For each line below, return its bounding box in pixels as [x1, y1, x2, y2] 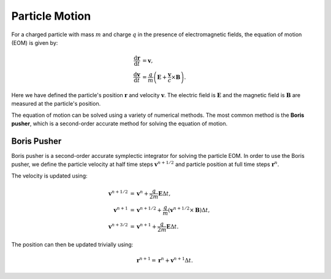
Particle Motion [11, 9, 91, 23]
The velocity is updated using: [11, 172, 88, 179]
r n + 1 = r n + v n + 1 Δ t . [136, 256, 193, 264]
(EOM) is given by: [11, 39, 58, 46]
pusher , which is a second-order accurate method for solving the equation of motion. [11, 120, 228, 127]
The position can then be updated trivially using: [11, 240, 134, 248]
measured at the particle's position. [11, 100, 101, 108]
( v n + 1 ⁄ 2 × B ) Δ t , [167, 205, 210, 213]
